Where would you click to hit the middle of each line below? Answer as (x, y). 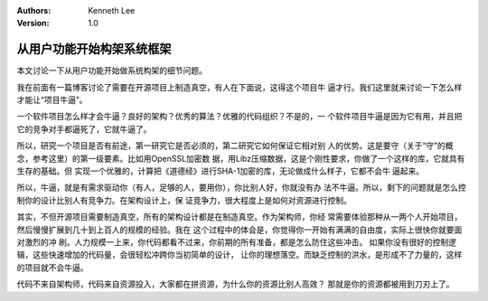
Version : (33, 24)
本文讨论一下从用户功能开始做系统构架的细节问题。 (112, 71)
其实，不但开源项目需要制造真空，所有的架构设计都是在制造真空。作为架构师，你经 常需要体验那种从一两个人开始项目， (239, 217)
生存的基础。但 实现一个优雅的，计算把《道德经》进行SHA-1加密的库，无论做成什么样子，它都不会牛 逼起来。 (221, 171)
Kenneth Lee (112, 10)
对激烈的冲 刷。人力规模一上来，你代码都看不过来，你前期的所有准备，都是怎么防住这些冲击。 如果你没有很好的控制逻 (236, 242)
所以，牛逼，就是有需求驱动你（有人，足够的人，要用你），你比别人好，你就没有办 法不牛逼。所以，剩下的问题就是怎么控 (241, 188)
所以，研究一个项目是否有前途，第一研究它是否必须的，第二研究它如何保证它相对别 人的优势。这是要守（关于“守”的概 (235, 146)
